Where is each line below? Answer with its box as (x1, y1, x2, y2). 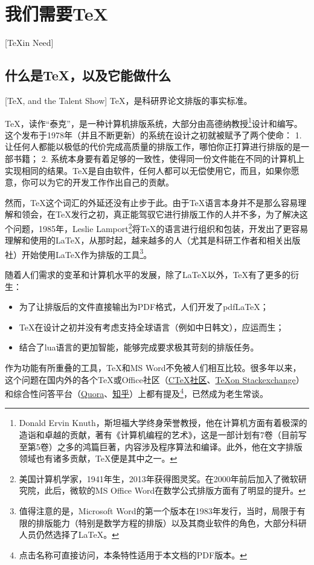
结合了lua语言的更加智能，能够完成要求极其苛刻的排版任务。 (19, 341, 259, 354)
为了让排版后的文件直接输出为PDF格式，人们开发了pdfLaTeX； (19, 300, 269, 313)
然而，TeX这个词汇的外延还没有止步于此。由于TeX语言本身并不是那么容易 (5, 196, 298, 208)
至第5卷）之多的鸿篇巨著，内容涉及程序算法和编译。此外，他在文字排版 (19, 440, 303, 453)
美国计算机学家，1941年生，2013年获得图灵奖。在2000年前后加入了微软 (19, 472, 298, 485)
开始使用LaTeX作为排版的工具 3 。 (21, 246, 152, 260)
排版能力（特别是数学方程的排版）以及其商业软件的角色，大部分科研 (36, 516, 307, 529)
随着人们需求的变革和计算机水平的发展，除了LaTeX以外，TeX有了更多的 (5, 268, 291, 281)
